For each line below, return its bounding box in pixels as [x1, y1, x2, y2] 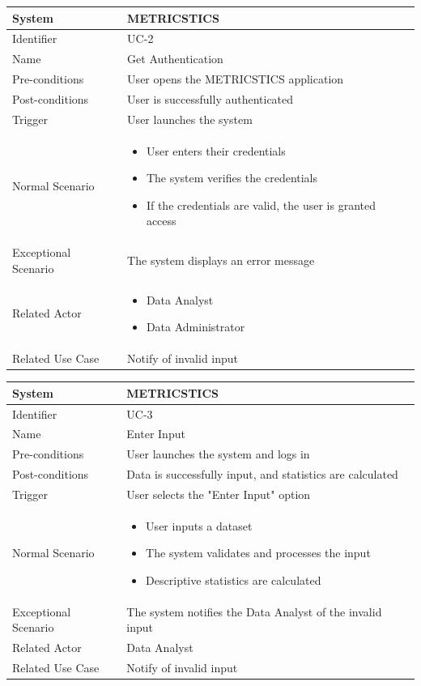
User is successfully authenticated [127, 90, 294, 107]
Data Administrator [146, 318, 245, 335]
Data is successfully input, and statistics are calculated [126, 466, 398, 483]
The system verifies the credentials [146, 169, 318, 186]
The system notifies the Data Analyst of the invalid [126, 603, 382, 620]
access [146, 212, 176, 229]
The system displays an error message [127, 251, 315, 268]
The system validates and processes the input [146, 544, 371, 561]
